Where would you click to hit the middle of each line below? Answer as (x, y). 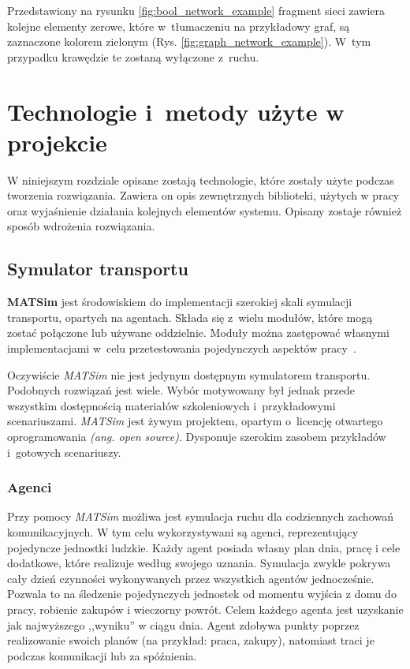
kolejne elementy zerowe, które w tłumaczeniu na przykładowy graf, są (179, 26)
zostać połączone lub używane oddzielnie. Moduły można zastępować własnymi (198, 333)
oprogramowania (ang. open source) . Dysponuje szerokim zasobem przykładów (197, 437)
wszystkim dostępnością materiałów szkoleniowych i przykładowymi (171, 405)
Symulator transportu (98, 269)
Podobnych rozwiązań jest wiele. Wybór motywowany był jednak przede (181, 390)
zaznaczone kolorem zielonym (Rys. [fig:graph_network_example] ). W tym (189, 41)
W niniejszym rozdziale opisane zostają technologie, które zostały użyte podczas (201, 179)
